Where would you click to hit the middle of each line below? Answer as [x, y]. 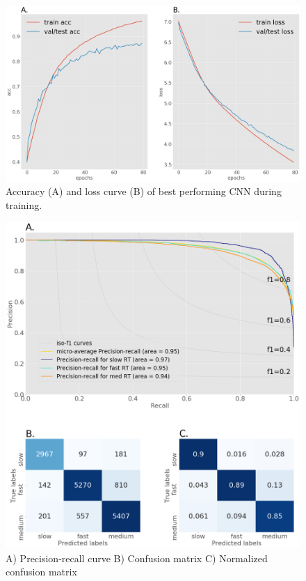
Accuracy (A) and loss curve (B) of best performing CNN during [144, 191]
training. [24, 204]
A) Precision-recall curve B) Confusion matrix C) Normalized [137, 558]
